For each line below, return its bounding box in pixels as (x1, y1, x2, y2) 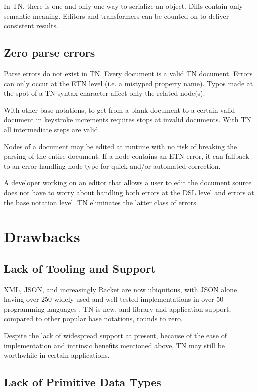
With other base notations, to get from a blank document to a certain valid (4, 104, 235, 115)
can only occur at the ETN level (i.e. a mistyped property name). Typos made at (4, 78, 253, 88)
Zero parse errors (4, 45, 95, 60)
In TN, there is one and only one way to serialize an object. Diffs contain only (4, 1, 243, 11)
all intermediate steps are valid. (4, 124, 100, 134)
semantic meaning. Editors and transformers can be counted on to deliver (4, 10, 229, 21)
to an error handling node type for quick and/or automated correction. (4, 160, 221, 171)
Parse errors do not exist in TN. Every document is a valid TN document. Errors (4, 68, 253, 78)
